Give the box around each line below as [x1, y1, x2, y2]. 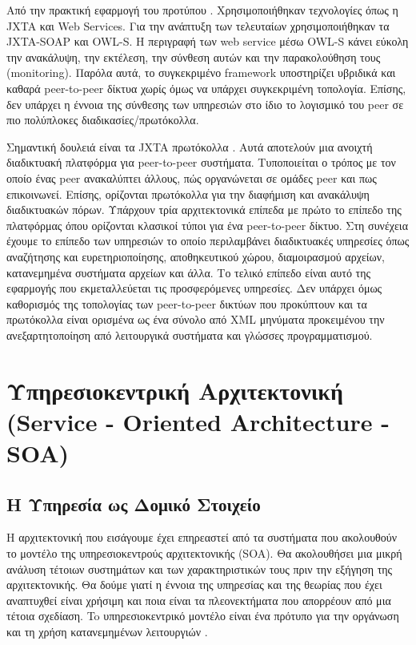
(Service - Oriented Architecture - [6, 405, 390, 437]
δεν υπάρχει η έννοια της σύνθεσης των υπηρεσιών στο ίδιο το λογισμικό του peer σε [6, 95, 404, 112]
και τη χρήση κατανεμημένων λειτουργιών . [6, 623, 208, 639]
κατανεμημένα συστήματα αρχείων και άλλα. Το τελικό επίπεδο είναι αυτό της [6, 264, 371, 280]
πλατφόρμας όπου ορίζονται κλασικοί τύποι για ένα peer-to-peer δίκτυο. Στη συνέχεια [6, 216, 408, 233]
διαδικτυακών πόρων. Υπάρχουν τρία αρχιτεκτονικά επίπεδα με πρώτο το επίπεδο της [6, 201, 402, 218]
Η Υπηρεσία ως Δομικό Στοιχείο [6, 491, 261, 516]
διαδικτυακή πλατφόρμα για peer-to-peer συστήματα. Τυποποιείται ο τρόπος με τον [6, 154, 396, 171]
